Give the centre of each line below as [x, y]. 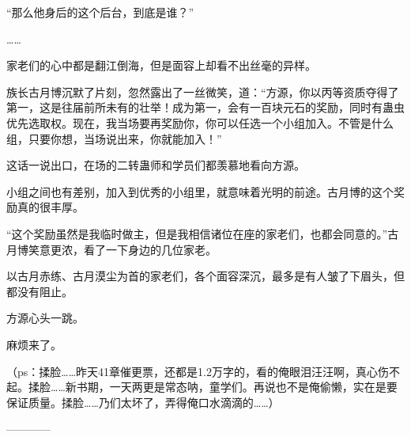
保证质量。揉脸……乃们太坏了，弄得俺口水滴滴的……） [143, 402]
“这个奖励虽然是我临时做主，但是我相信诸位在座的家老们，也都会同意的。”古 [203, 233]
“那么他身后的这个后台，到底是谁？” [100, 12]
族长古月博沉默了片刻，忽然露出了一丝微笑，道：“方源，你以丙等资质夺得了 [203, 91]
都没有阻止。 [40, 291]
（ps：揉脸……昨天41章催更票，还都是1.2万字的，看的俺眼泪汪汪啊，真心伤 [198, 371]
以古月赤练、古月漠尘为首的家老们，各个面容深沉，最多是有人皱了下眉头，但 [205, 276]
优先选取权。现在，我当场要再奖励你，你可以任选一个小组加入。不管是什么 [200, 122]
